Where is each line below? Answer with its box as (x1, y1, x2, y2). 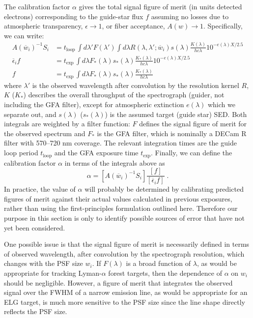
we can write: (4, 30, 44, 40)
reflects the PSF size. (4, 306, 67, 317)
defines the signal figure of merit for (139, 118, 247, 129)
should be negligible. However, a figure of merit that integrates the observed (4, 277, 233, 288)
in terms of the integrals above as (64, 157, 165, 168)
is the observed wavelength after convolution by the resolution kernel (32, 80, 239, 90)
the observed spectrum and (4, 128, 85, 138)
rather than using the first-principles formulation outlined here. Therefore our (4, 203, 238, 213)
